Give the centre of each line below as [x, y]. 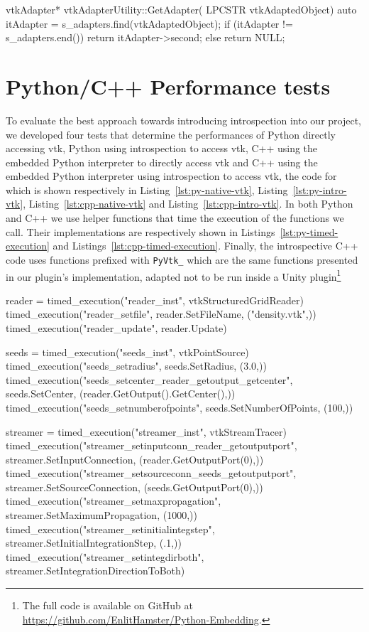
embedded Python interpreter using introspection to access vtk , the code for [171, 176]
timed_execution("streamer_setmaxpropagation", [114, 501]
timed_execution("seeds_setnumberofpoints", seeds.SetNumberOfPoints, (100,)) [180, 407]
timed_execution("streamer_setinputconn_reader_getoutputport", [152, 445]
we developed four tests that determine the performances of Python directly [171, 134]
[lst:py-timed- [309, 231]
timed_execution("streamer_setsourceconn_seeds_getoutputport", [151, 473]
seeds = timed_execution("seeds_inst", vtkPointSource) [127, 352]
